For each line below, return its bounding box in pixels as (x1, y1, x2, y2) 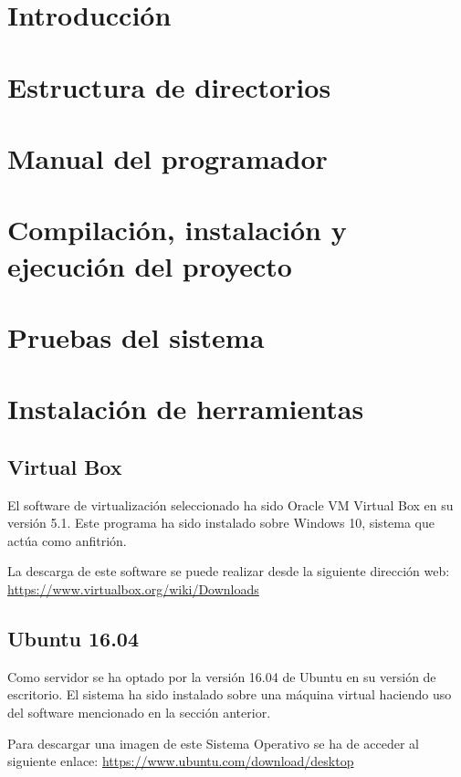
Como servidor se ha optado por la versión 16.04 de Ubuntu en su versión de (7, 667, 436, 686)
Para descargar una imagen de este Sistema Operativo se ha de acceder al (7, 733, 419, 752)
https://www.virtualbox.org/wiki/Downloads (7, 580, 259, 599)
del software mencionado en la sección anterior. (7, 703, 271, 721)
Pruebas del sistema (7, 318, 265, 355)
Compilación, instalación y (7, 211, 347, 248)
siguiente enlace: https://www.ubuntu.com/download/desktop (7, 751, 354, 771)
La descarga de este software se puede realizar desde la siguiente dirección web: (7, 562, 450, 581)
